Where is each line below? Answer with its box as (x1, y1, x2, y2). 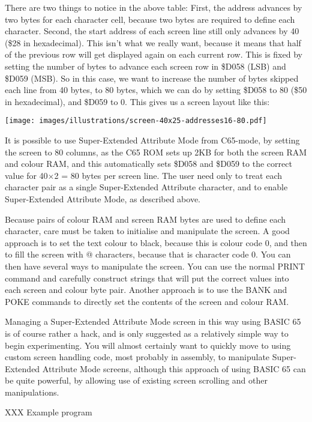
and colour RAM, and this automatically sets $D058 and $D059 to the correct (5, 157, 292, 170)
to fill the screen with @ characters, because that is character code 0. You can (5, 248, 291, 261)
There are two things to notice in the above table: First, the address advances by (5, 1, 302, 13)
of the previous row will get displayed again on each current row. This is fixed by (5, 48, 302, 61)
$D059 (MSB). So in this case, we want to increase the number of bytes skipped (5, 71, 299, 84)
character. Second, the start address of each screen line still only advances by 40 (5, 25, 299, 37)
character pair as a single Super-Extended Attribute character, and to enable (5, 181, 288, 193)
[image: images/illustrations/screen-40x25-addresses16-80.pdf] (5, 116, 267, 125)
